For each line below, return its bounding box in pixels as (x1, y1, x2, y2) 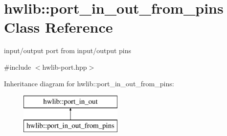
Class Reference (4, 17, 113, 37)
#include (4, 61, 31, 72)
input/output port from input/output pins (4, 45, 132, 56)
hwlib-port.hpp (42, 61, 87, 72)
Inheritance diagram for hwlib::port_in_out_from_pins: (4, 78, 174, 88)
